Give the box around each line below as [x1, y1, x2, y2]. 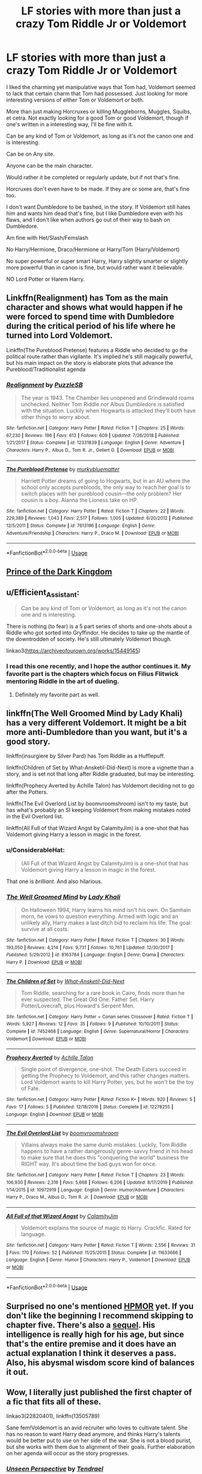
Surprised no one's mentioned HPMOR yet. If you [6, 1301, 194, 1311]
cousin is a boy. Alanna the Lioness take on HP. [20, 496, 138, 503]
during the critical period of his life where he [6, 321, 176, 331]
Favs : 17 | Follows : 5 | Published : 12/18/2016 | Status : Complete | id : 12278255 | [6, 1104, 173, 1110]
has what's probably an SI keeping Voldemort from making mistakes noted [6, 807, 191, 814]
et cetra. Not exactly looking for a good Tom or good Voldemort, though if [6, 114, 189, 121]
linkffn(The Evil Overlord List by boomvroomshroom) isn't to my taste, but [6, 800, 188, 807]
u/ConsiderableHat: [6, 846, 65, 854]
